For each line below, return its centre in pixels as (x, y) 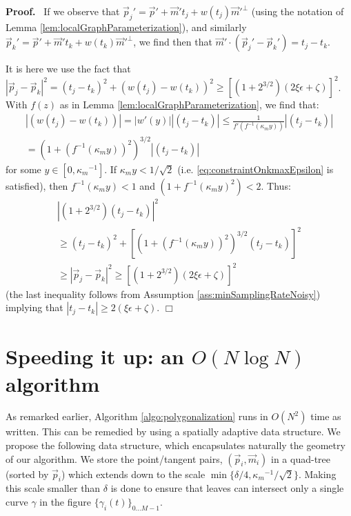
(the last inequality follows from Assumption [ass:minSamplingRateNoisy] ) (163, 294)
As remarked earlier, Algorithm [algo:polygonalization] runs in (137, 416)
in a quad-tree (301, 458)
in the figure (66, 502)
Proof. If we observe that (63, 11)
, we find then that (173, 42)
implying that (34, 307)
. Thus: (276, 185)
